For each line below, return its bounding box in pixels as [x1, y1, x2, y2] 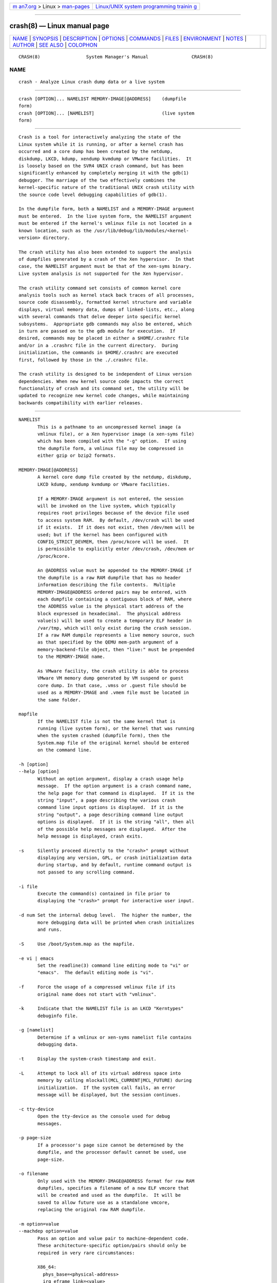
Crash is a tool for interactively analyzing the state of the [18, 134, 181, 140]
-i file [18, 883, 38, 889]
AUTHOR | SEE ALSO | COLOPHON [12, 41, 97, 48]
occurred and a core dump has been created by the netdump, [18, 149, 173, 154]
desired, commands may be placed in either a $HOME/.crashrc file [18, 335, 189, 341]
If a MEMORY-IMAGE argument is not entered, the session [37, 496, 184, 501]
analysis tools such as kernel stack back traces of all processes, [18, 293, 194, 298]
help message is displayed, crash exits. [37, 833, 143, 839]
